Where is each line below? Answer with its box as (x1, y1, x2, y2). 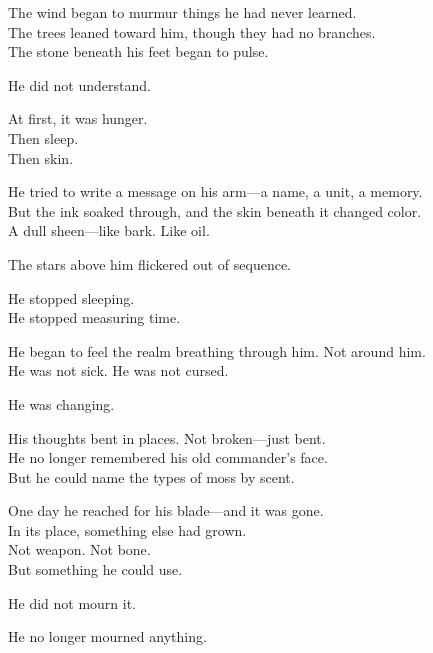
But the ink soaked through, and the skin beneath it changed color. (8, 200, 422, 221)
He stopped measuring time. (8, 307, 181, 328)
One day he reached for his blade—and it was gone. (8, 500, 324, 521)
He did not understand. (8, 74, 151, 95)
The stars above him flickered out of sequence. (8, 253, 291, 274)
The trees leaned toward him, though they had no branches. (8, 21, 376, 42)
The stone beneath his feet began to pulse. (8, 41, 269, 62)
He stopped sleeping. (8, 287, 135, 308)
